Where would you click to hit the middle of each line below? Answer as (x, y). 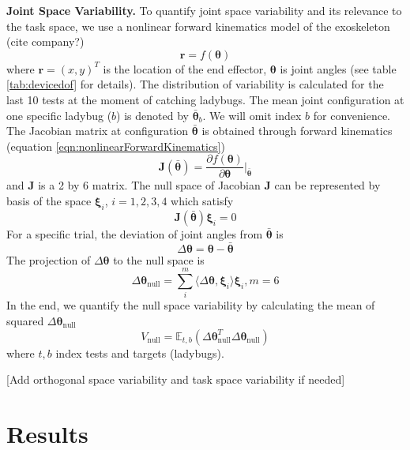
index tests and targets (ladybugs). (140, 352)
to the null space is (159, 259)
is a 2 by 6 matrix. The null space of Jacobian (149, 185)
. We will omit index (252, 115)
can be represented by (327, 185)
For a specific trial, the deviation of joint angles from (135, 233)
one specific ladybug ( (59, 115)
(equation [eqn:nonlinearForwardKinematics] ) (116, 146)
